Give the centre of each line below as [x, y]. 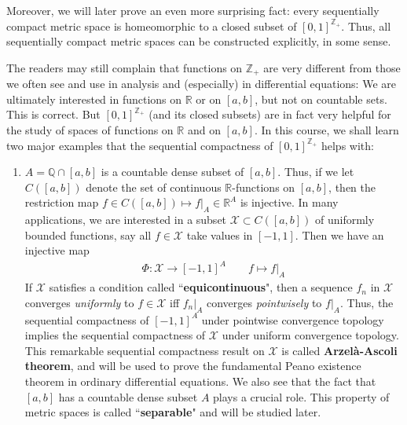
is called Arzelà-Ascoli [339, 350]
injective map [57, 250]
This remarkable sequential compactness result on [145, 350]
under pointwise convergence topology [293, 319]
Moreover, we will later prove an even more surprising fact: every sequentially [193, 10]
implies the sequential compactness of [115, 335]
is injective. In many [289, 202]
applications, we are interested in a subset [126, 220]
